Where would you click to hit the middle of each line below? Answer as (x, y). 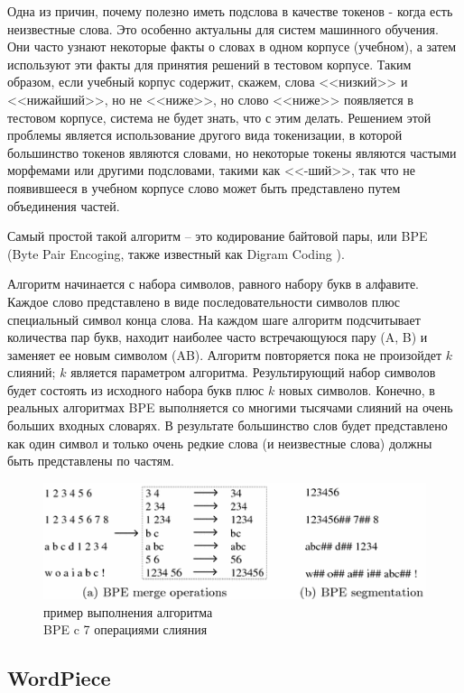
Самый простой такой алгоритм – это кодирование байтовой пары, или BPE (218, 236)
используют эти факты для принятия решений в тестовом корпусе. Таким (209, 64)
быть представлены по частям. (91, 461)
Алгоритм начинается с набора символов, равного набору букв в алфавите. (213, 284)
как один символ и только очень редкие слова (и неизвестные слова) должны (220, 443)
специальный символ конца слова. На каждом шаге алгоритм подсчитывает (214, 319)
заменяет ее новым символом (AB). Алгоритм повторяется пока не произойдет (225, 354)
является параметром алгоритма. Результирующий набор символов (253, 372)
